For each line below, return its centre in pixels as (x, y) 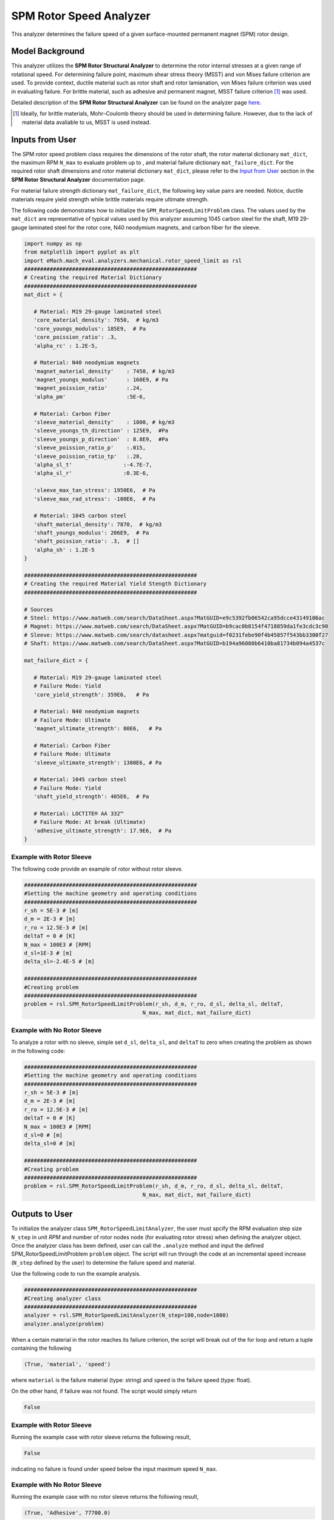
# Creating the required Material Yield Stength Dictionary (115, 584)
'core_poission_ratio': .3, (76, 337)
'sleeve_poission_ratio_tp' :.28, (88, 456)
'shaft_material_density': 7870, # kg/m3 (98, 524)
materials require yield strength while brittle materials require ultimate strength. (110, 199)
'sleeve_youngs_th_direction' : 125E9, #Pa (101, 431)
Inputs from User (44, 140)
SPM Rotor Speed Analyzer (81, 16)
